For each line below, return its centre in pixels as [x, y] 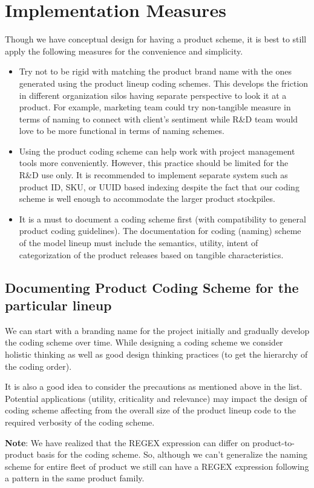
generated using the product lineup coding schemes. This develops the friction [164, 83]
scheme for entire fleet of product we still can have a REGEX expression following [157, 466]
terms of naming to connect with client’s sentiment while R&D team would [159, 119]
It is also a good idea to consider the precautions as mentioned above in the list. [154, 386]
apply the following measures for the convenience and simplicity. [124, 51]
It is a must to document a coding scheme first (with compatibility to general [162, 219]
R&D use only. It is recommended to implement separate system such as [153, 175]
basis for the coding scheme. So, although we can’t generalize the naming [172, 454]
